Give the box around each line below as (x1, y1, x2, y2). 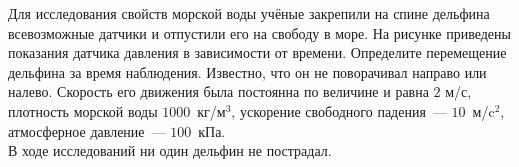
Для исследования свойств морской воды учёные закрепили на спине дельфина (8, 3, 490, 23)
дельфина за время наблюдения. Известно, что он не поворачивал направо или (8, 61, 487, 82)
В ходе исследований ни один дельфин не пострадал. (8, 140, 332, 161)
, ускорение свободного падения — (231, 100, 447, 121)
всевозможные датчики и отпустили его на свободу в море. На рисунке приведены (8, 22, 511, 43)
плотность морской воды (8, 100, 158, 121)
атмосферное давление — (8, 120, 166, 141)
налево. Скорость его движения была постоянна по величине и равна (8, 81, 429, 102)
